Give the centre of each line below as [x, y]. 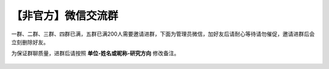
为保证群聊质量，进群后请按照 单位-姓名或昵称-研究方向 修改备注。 [95, 53]
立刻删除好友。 [30, 42]
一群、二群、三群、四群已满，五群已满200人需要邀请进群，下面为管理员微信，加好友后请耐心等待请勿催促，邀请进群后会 [163, 34]
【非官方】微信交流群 [65, 16]
